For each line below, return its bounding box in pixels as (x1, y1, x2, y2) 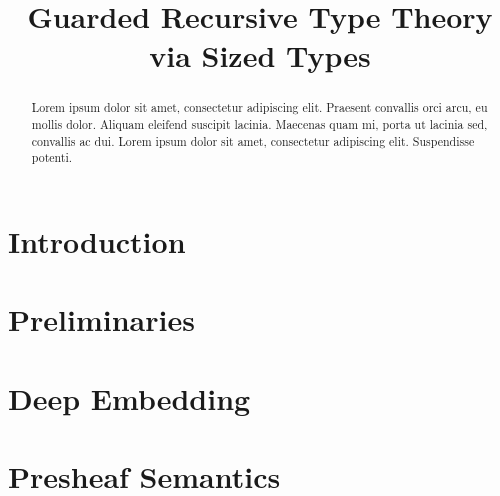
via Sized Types (149, 35, 371, 76)
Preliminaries (8, 299, 195, 340)
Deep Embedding (8, 377, 251, 418)
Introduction (8, 220, 186, 261)
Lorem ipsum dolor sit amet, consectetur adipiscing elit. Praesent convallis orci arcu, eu (31, 99, 488, 116)
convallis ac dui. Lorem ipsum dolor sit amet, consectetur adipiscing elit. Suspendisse (31, 132, 475, 149)
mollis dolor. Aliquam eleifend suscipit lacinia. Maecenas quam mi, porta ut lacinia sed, (31, 116, 488, 133)
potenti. (31, 149, 73, 166)
